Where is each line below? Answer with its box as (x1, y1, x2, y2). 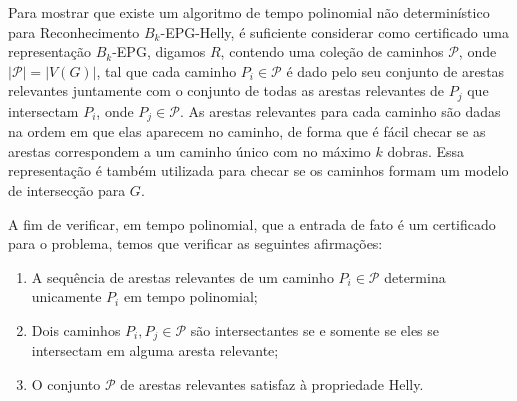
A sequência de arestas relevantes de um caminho (31, 266, 334, 287)
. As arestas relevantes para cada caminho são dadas (179, 100, 501, 121)
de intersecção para (8, 180, 126, 201)
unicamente (31, 286, 102, 307)
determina (384, 266, 446, 287)
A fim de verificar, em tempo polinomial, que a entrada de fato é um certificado (8, 213, 496, 234)
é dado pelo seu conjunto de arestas (286, 60, 505, 81)
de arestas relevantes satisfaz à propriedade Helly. (120, 374, 424, 395)
